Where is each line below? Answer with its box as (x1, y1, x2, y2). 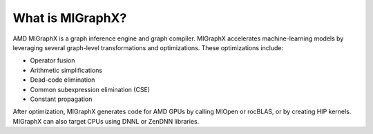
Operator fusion (30, 56, 75, 65)
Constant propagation (30, 95, 93, 103)
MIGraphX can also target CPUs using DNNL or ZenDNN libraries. (12, 117, 200, 125)
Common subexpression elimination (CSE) (30, 85, 151, 93)
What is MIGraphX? (12, 10, 127, 25)
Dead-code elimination (30, 76, 95, 84)
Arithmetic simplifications (30, 66, 103, 74)
